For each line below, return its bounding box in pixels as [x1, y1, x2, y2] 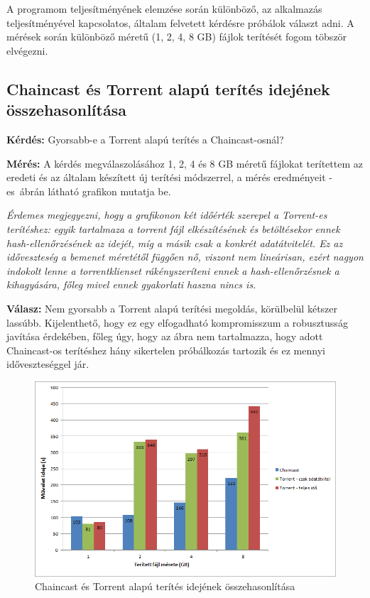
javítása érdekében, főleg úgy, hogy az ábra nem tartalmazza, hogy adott [6, 329, 323, 344]
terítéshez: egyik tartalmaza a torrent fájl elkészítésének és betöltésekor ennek [6, 221, 340, 236]
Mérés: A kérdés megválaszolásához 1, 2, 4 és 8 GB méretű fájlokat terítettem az [6, 156, 363, 170]
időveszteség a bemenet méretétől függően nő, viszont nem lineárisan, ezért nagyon [6, 249, 364, 264]
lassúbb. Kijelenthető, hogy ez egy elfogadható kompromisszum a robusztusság [6, 315, 348, 330]
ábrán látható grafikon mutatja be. [19, 183, 171, 198]
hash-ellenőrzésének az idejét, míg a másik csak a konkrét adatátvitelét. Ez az [6, 235, 343, 250]
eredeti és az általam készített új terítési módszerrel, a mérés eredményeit [6, 170, 326, 185]
